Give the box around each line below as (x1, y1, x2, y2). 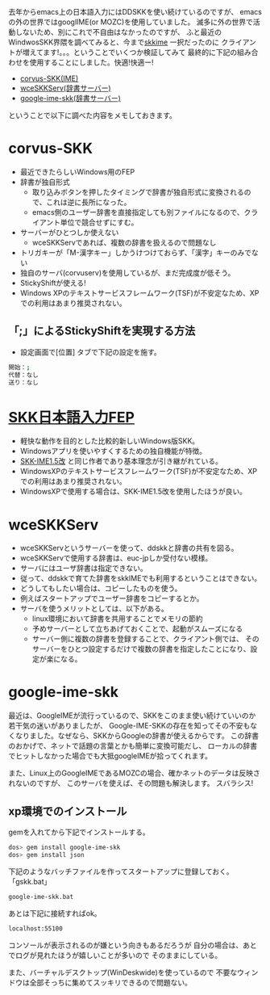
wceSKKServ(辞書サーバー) (19, 83, 111, 93)
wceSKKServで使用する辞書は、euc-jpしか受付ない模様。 (19, 553, 213, 563)
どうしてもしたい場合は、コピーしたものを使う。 (19, 584, 182, 594)
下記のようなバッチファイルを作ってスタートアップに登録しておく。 (8, 867, 234, 876)
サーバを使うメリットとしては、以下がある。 (19, 604, 168, 614)
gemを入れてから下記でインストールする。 (8, 827, 151, 837)
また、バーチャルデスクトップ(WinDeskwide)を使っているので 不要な (8, 968, 238, 977)
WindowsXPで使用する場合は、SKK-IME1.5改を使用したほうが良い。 (19, 487, 247, 497)
